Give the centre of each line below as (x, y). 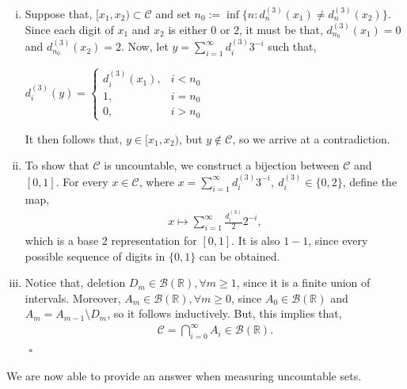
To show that (57, 165)
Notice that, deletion (75, 282)
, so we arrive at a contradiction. (311, 138)
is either (188, 29)
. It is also (256, 240)
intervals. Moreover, (73, 297)
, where (156, 181)
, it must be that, (281, 29)
